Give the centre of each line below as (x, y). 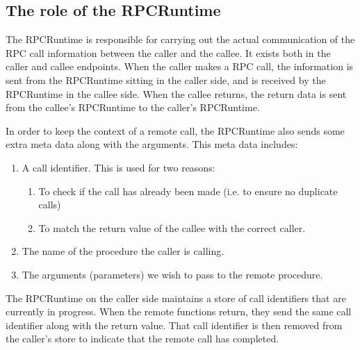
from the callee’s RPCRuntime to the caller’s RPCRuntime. (133, 107)
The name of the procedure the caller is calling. (123, 251)
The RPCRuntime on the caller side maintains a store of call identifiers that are (176, 298)
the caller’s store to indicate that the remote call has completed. (142, 339)
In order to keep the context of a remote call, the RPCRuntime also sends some (175, 130)
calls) (50, 205)
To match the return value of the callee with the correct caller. (172, 227)
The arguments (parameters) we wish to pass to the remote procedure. (172, 274)
